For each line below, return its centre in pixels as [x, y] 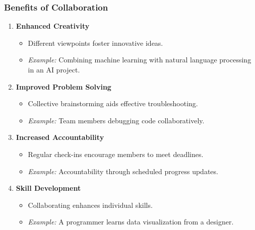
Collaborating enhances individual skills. [90, 205]
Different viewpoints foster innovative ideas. [95, 43]
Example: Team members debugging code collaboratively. [116, 120]
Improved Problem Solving [63, 86]
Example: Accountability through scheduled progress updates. [123, 171]
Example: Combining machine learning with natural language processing [140, 60]
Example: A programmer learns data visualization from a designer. [131, 222]
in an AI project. [54, 69]
